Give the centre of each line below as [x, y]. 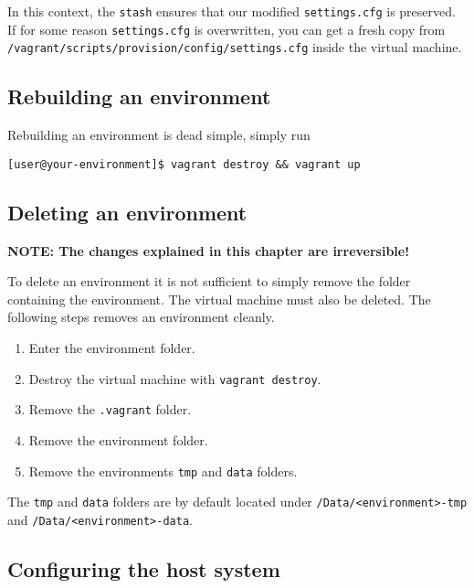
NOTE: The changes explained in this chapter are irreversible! [209, 250]
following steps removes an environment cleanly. [141, 317]
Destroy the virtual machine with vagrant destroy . [175, 378]
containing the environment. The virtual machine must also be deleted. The [219, 299]
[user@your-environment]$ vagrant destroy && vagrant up [184, 164]
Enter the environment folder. [112, 347]
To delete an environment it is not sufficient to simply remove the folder [209, 281]
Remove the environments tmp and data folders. [163, 470]
